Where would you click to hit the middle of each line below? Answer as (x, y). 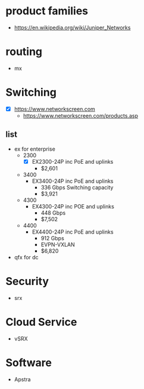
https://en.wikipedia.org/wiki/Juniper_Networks (72, 27)
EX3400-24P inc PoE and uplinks (73, 181)
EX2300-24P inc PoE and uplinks (73, 161)
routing (24, 52)
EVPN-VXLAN (58, 244)
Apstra (22, 379)
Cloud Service (41, 322)
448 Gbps (53, 213)
